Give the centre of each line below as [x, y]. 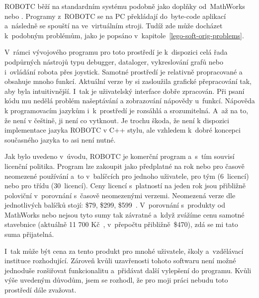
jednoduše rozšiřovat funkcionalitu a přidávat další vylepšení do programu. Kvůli [128, 270]
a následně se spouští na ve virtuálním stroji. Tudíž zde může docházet [114, 26]
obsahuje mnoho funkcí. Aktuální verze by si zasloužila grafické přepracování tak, [128, 81]
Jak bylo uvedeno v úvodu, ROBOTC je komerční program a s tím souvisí [120, 156]
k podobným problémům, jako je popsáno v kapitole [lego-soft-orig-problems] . [124, 35]
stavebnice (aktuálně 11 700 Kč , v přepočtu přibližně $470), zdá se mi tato [121, 224]
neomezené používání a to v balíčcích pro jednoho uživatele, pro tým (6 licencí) [127, 176]
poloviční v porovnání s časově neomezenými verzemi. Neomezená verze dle [120, 195]
